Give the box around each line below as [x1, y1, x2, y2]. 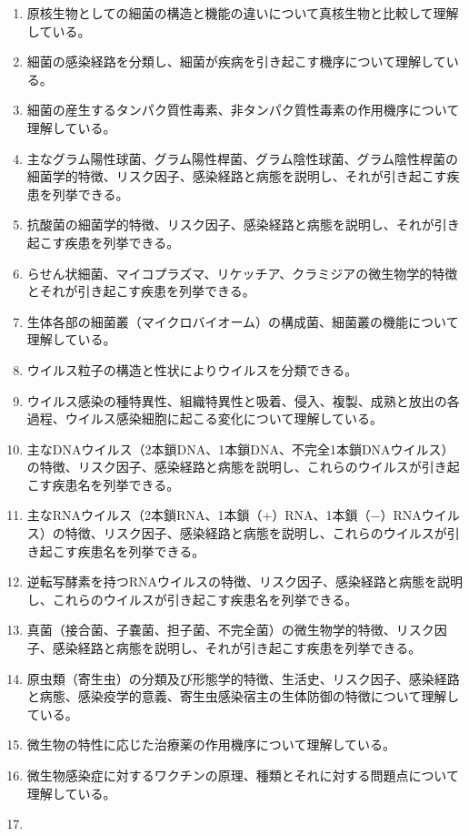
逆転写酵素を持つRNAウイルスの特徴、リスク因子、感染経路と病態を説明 [26, 572, 464, 591]
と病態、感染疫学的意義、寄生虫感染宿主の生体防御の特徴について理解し [26, 687, 460, 706]
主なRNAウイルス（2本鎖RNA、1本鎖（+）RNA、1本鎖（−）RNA [26, 505, 422, 525]
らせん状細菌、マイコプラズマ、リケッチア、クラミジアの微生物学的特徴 [26, 263, 458, 282]
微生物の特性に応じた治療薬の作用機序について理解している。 [26, 735, 395, 754]
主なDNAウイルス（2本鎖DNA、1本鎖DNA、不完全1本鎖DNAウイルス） [26, 439, 454, 458]
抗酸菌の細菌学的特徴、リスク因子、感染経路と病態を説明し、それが [26, 215, 434, 234]
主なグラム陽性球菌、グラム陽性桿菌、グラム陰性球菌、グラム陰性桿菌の [26, 148, 459, 168]
